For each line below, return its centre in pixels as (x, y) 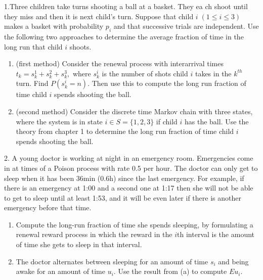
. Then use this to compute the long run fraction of (167, 83)
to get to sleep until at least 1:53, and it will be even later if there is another (123, 197)
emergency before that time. (48, 207)
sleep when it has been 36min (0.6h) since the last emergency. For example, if (124, 178)
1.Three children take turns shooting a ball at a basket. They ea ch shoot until (126, 6)
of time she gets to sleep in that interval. (79, 244)
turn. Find (32, 83)
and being (233, 261)
